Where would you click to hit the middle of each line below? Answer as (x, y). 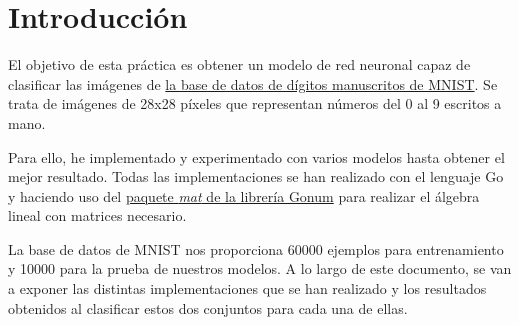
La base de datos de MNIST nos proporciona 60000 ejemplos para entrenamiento (256, 248)
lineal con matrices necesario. (97, 215)
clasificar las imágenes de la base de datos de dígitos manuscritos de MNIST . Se (253, 83)
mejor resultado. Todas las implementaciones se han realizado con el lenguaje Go (256, 176)
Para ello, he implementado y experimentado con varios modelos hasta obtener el (256, 156)
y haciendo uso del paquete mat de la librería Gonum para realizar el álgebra (244, 195)
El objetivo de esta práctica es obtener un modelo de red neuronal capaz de (239, 64)
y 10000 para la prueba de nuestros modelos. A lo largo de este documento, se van (260, 268)
